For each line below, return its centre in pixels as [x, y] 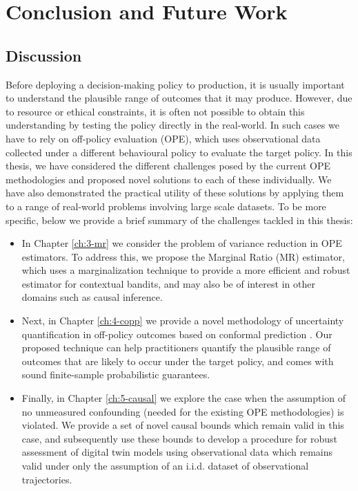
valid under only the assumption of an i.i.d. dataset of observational [165, 466]
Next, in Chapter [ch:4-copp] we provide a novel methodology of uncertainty [183, 321]
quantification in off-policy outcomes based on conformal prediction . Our [177, 334]
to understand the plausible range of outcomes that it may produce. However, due [179, 98]
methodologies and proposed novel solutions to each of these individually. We [169, 179]
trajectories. [47, 479]
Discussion [44, 55]
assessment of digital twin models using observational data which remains [177, 452]
